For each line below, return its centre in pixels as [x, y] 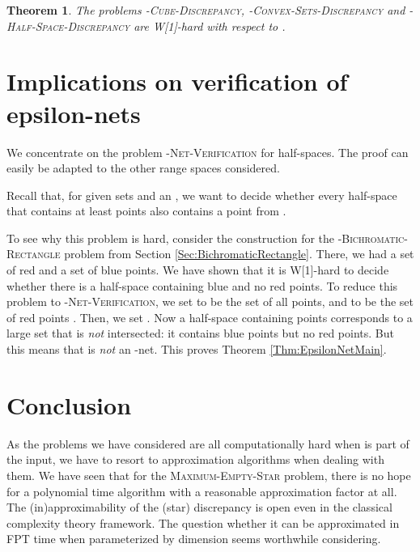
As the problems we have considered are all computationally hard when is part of [208, 443]
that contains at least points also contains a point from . [146, 211]
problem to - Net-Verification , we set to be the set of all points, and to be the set [210, 301]
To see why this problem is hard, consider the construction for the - [174, 238]
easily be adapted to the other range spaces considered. [143, 168]
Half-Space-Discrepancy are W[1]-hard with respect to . [146, 25]
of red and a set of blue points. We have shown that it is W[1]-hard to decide [198, 270]
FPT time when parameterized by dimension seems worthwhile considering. [194, 539]
